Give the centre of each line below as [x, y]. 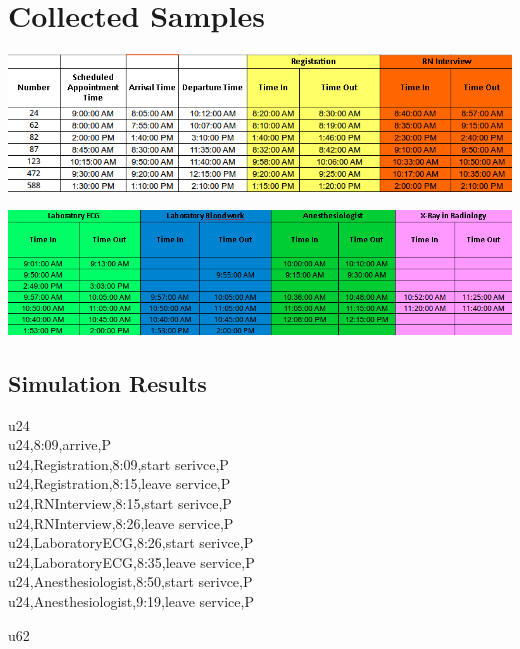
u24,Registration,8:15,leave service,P [119, 483]
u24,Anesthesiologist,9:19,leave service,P [131, 600]
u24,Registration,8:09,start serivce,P [118, 463]
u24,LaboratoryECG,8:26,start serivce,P [131, 542]
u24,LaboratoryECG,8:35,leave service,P [131, 561]
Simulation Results [107, 382]
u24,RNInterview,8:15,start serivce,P [120, 502]
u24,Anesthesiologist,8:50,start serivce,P [130, 581]
